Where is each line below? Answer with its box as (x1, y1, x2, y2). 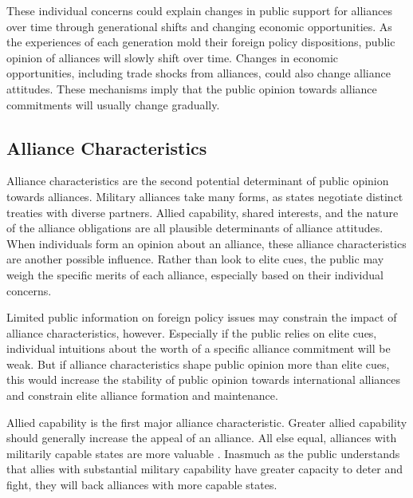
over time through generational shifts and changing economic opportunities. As (6, 18, 392, 34)
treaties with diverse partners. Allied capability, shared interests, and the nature (6, 204, 399, 220)
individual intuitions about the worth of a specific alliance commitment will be (6, 340, 391, 357)
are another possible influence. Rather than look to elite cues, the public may (6, 251, 384, 267)
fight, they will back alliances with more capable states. (6, 476, 277, 493)
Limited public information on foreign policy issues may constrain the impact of (6, 309, 397, 326)
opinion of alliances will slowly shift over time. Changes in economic (6, 49, 339, 65)
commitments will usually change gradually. (6, 96, 220, 113)
